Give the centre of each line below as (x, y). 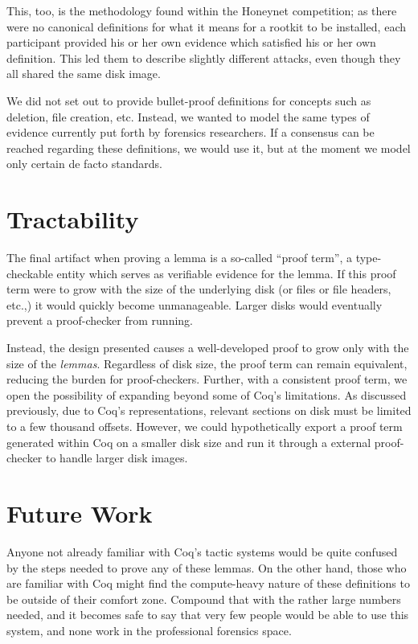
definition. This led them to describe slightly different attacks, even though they (204, 57)
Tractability (73, 219)
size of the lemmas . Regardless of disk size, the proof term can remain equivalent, (207, 363)
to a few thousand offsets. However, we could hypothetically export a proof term (205, 426)
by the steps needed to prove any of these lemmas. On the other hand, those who (207, 567)
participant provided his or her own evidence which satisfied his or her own (191, 42)
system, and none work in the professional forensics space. (149, 630)
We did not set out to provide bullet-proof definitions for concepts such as (189, 100)
